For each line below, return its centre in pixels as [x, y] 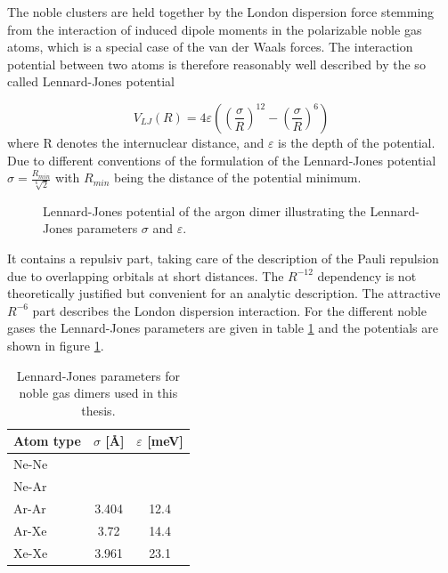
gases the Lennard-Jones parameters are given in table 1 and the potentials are [223, 328]
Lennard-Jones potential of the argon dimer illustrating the [204, 210]
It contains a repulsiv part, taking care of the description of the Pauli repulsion [223, 258]
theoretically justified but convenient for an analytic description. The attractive [224, 293]
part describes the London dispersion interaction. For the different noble [229, 310]
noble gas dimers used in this [98, 393]
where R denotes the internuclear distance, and [136, 142]
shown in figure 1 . [56, 346]
